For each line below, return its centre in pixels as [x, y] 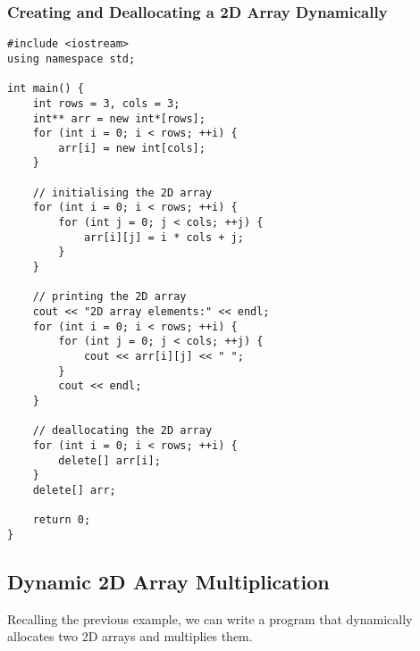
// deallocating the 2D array [122, 431]
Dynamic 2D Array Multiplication [168, 581]
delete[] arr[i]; [109, 460]
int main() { [46, 89]
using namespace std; [71, 58]
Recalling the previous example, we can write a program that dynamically [210, 618]
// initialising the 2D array [122, 192]
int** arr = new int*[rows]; [119, 118]
